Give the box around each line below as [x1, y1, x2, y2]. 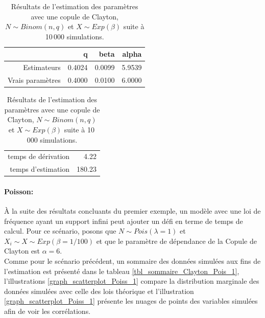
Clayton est [4, 245, 40, 256]
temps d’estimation [10, 164, 70, 174]
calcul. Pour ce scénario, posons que [4, 225, 116, 236]
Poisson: [4, 186, 34, 196]
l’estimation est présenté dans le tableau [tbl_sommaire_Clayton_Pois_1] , [4, 265, 239, 276]
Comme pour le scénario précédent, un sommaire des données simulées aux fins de [4, 256, 261, 266]
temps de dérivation [8, 151, 70, 162]
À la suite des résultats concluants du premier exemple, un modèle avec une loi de [4, 206, 261, 216]
